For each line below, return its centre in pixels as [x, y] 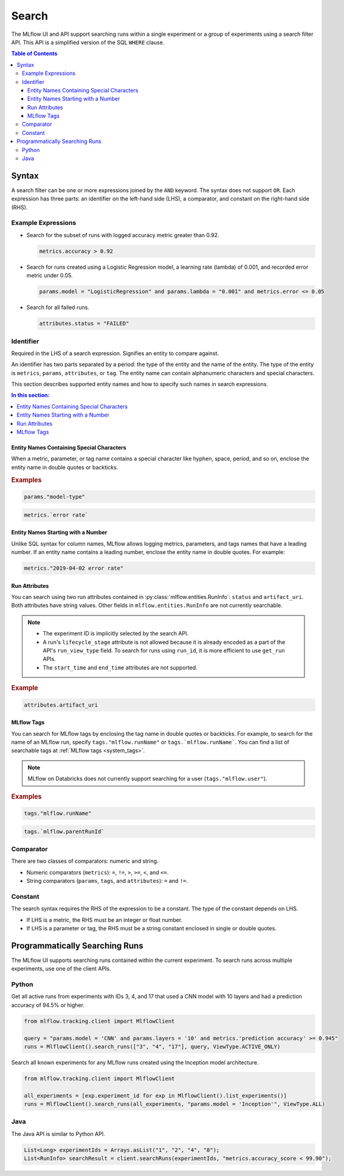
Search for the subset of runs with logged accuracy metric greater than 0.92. [123, 235]
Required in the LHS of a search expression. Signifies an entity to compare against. [115, 353]
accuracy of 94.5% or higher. [48, 1005]
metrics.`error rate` [56, 515]
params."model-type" [54, 497]
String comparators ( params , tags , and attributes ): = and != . [107, 881]
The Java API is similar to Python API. [58, 1133]
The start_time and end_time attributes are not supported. [120, 667]
